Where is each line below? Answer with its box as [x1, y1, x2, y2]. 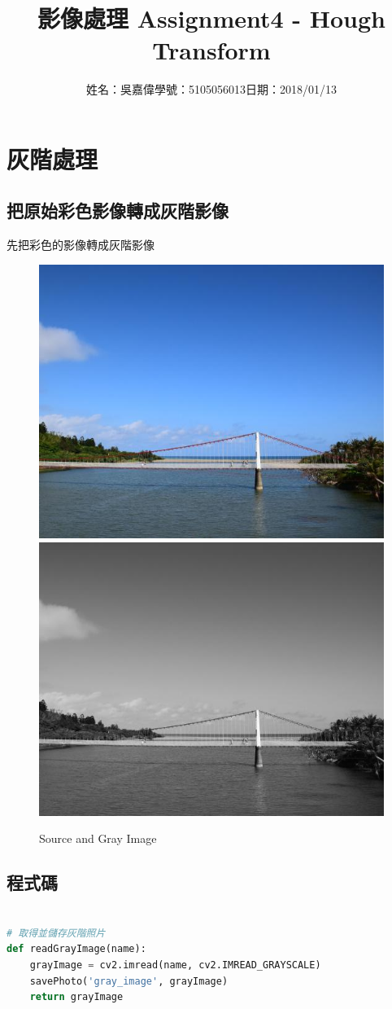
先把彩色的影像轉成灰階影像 [7, 236, 155, 253]
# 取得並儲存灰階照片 [7, 927, 106, 939]
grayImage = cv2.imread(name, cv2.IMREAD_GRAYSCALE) [29, 959, 321, 971]
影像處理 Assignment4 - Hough [37, 2, 385, 35]
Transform [152, 33, 271, 67]
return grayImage [29, 991, 124, 1003]
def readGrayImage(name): [7, 943, 146, 955]
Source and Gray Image [39, 830, 157, 847]
